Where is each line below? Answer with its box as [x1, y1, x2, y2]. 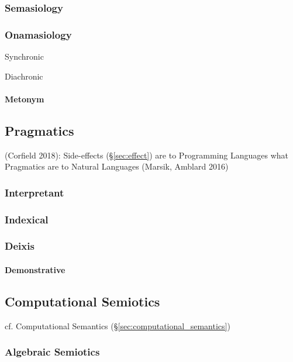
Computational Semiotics [5, 292, 160, 310]
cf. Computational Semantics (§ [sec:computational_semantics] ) [5, 319, 230, 332]
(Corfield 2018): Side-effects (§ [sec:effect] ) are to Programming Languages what [5, 149, 289, 161]
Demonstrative [5, 263, 66, 275]
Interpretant [5, 185, 64, 199]
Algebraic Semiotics [5, 344, 100, 359]
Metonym [5, 92, 44, 105]
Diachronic [5, 70, 43, 82]
